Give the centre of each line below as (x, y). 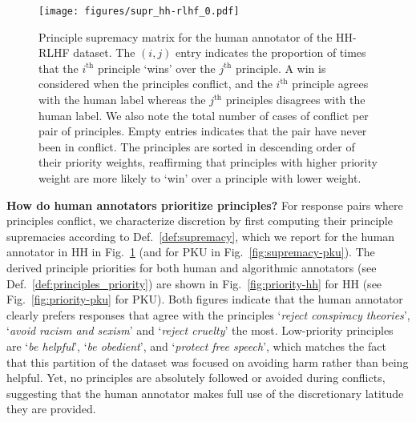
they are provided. (51, 409)
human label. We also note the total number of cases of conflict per (204, 115)
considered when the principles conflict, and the (155, 84)
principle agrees (330, 84)
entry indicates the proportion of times (271, 52)
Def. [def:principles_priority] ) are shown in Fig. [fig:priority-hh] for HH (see (194, 283)
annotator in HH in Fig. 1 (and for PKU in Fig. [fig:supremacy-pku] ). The (191, 252)
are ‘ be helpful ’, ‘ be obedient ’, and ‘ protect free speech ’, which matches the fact (196, 346)
